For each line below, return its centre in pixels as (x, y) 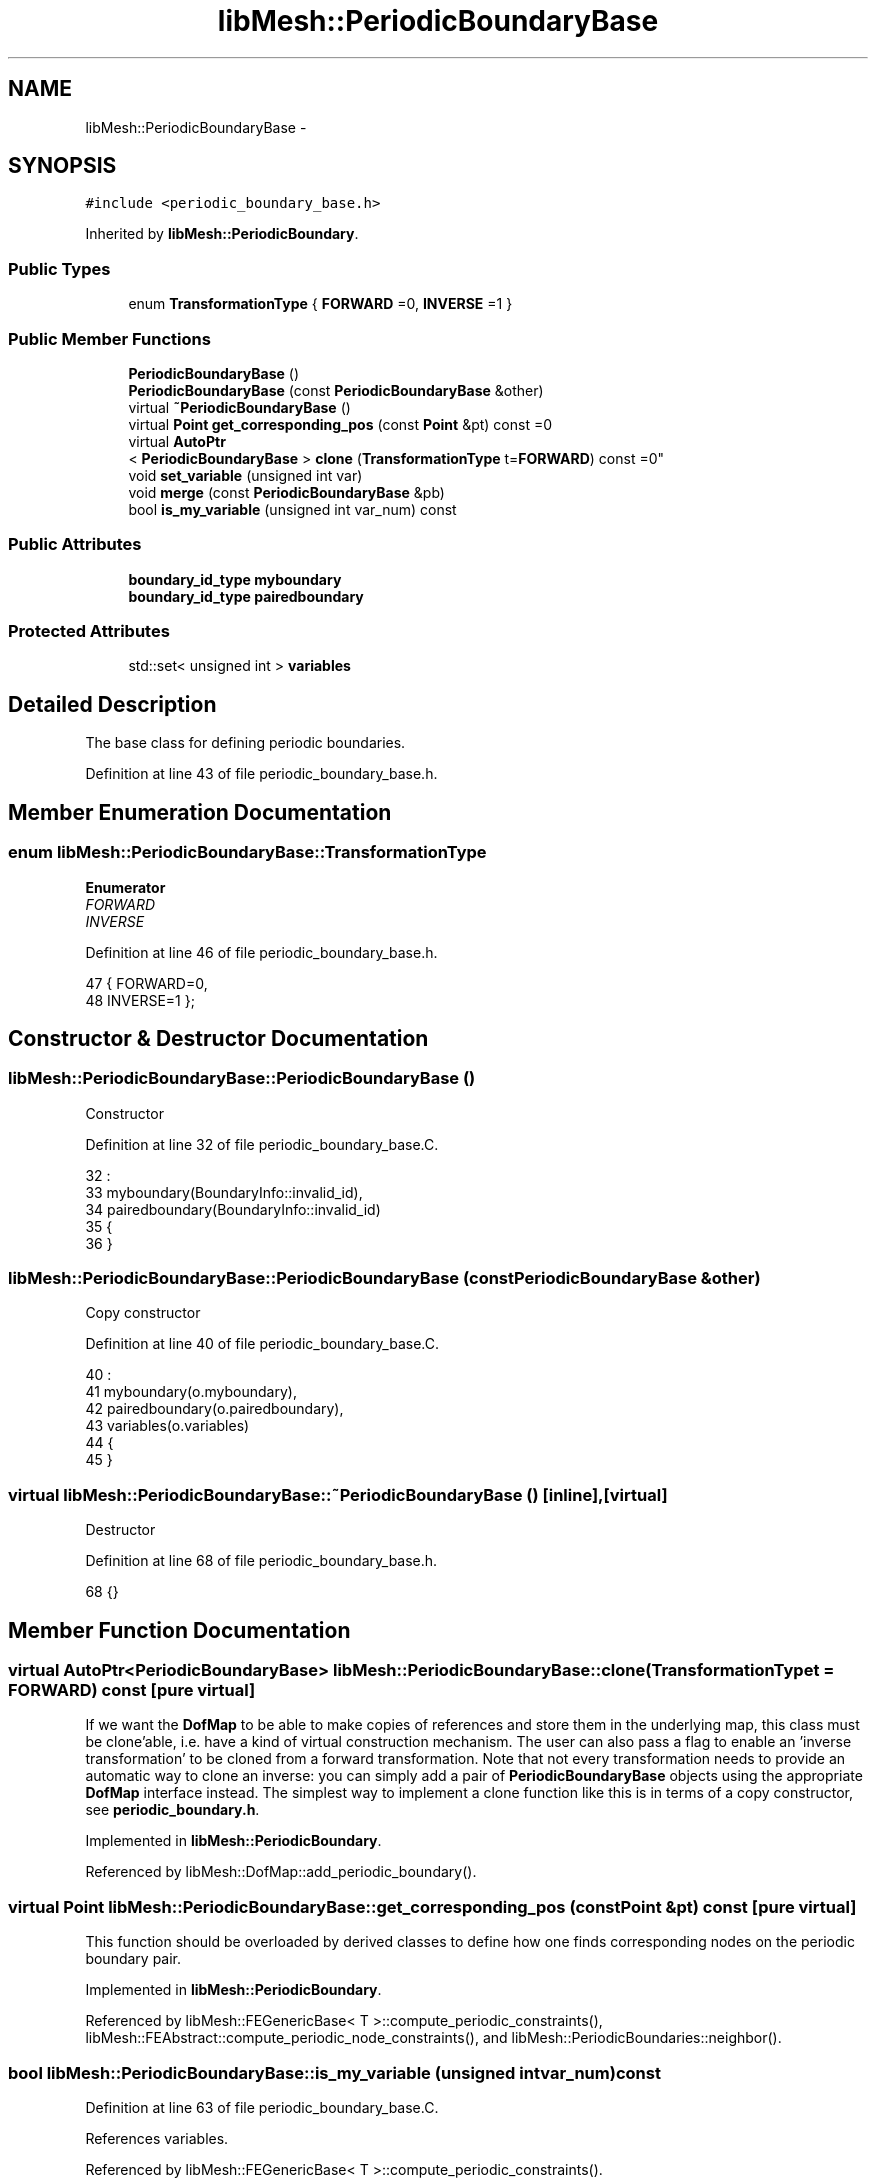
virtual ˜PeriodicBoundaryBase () (239, 407)
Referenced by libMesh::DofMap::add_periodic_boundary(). (281, 1872)
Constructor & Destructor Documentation (218, 1038)
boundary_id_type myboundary (235, 579)
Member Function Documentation (179, 1630)
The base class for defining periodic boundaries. (245, 743)
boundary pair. (133, 1959)
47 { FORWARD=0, (146, 983)
